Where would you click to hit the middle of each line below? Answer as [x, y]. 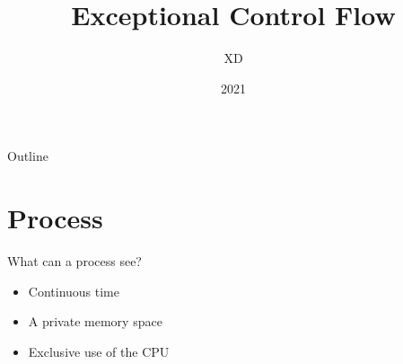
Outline [28, 156]
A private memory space [95, 321]
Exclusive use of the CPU [99, 351]
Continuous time [74, 291]
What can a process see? [74, 261]
